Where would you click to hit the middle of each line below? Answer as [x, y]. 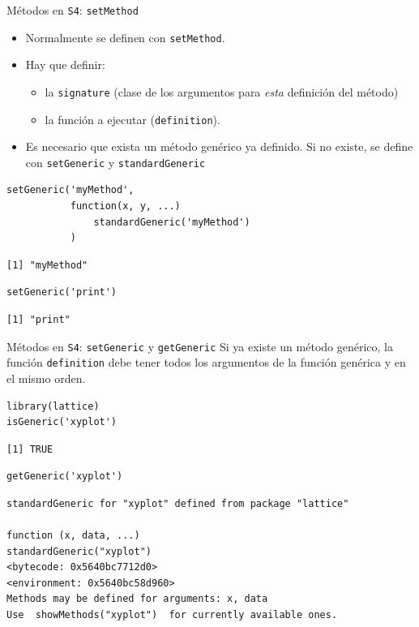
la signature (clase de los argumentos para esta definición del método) [222, 91]
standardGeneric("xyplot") [79, 551]
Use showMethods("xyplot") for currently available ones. [172, 615]
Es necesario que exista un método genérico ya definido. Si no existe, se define [219, 146]
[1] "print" [38, 320]
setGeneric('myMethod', [71, 190]
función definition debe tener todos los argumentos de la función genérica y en [206, 362]
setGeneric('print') [62, 292]
